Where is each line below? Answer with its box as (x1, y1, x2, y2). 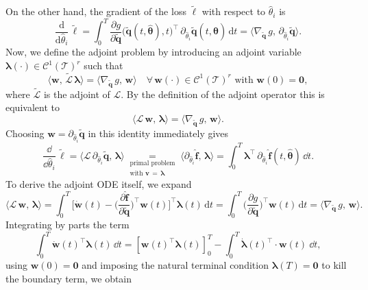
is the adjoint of (43, 86, 110, 101)
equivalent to (5, 100, 60, 114)
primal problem (130, 160, 175, 167)
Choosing (5, 125, 45, 140)
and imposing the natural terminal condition (82, 258, 269, 272)
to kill (321, 258, 347, 272)
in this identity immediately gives (88, 125, 229, 140)
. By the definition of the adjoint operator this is (121, 86, 325, 101)
